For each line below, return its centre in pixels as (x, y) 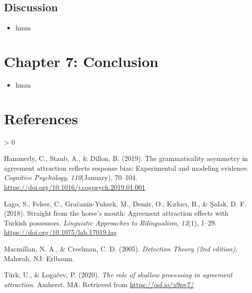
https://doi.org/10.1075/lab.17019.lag (60, 232)
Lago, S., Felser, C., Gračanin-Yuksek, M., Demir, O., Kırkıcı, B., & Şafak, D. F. (125, 203)
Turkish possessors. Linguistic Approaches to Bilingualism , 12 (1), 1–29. (110, 222)
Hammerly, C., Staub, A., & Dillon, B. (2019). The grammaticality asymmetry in (126, 158)
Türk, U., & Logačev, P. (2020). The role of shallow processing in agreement (118, 275)
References (41, 118)
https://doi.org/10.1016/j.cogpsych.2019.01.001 (75, 187)
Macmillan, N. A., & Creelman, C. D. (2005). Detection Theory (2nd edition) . (121, 248)
